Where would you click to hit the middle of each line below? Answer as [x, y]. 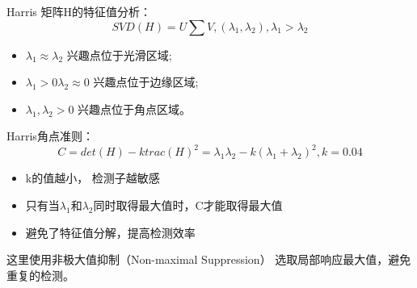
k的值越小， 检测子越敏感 [93, 178]
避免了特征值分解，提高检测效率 [110, 232]
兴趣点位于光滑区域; [119, 54]
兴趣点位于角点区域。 [135, 109]
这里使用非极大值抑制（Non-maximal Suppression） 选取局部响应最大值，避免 [209, 259]
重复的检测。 [40, 275]
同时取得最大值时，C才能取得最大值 [188, 205]
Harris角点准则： [50, 136]
